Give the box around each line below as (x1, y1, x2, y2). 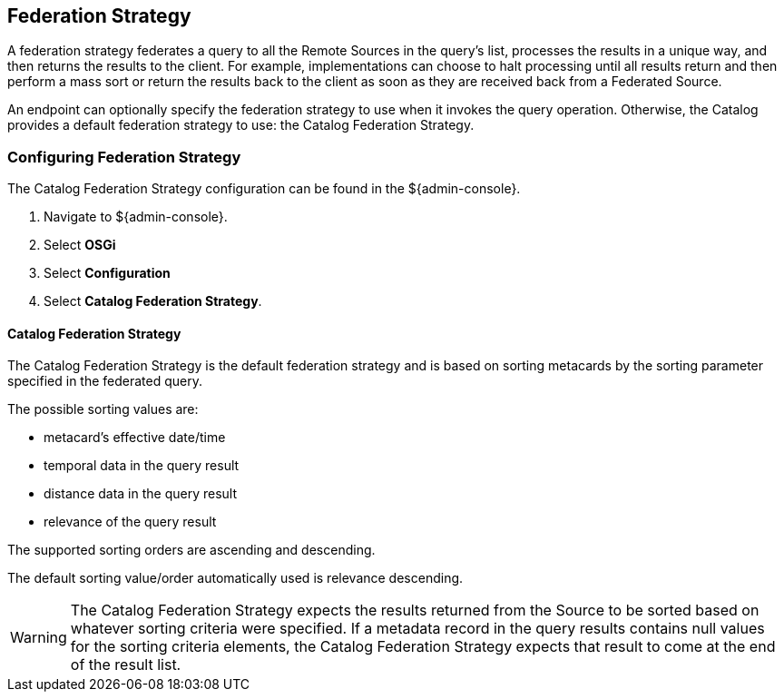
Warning (10, 628, 67, 647)
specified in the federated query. (7, 373, 203, 389)
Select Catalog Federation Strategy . (44, 293, 262, 310)
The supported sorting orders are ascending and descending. (7, 542, 376, 558)
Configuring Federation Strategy (7, 147, 241, 166)
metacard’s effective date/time (44, 429, 226, 446)
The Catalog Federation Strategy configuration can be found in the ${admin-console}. (7, 181, 521, 197)
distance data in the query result (44, 486, 238, 502)
